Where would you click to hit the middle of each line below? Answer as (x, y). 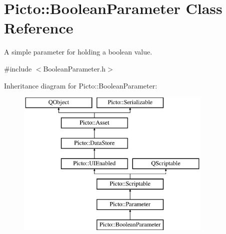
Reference (39, 28)
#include (18, 68)
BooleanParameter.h (74, 68)
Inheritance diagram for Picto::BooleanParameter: (81, 85)
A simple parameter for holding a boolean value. (78, 52)
